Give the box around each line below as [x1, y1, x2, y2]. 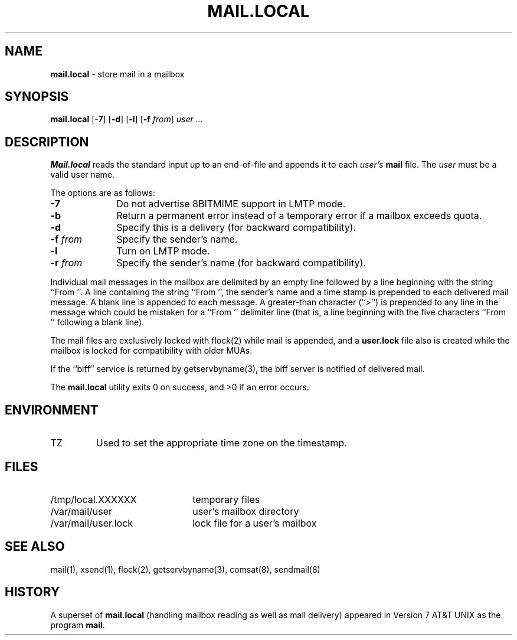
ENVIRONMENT [5, 402, 99, 417]
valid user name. [50, 169, 114, 180]
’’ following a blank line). [50, 317, 145, 328]
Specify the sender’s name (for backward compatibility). [116, 257, 366, 269]
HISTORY [5, 585, 60, 600]
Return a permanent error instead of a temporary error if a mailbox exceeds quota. [116, 210, 482, 222]
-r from [50, 257, 83, 269]
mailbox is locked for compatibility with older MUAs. [50, 345, 253, 356]
